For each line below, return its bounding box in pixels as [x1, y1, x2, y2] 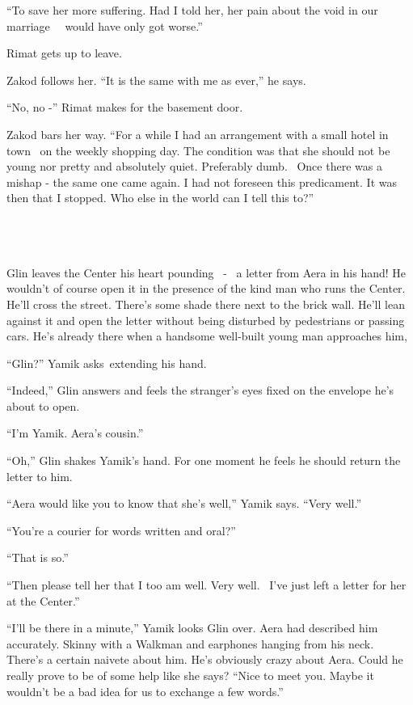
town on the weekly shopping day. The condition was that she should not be [6, 141, 390, 158]
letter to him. [6, 467, 73, 484]
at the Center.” [6, 592, 80, 609]
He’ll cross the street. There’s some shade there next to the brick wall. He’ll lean [6, 295, 405, 312]
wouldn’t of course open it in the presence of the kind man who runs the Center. [6, 280, 406, 297]
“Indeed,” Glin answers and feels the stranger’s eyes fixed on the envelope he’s [6, 382, 394, 399]
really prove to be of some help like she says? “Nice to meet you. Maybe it [6, 667, 374, 683]
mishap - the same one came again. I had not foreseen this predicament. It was [6, 173, 397, 190]
